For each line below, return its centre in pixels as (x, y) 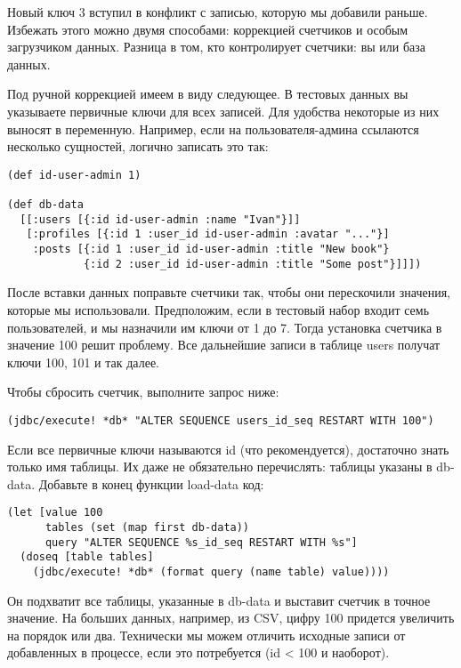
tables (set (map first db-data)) (147, 527)
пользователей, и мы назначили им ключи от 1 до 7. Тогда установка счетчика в (225, 327)
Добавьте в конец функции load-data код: (151, 483)
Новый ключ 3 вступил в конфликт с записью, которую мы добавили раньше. (218, 12)
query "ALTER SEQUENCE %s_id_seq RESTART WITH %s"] (201, 542)
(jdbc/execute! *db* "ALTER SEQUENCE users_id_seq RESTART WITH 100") (221, 420)
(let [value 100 (55, 513)
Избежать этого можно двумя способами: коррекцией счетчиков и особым (208, 29)
